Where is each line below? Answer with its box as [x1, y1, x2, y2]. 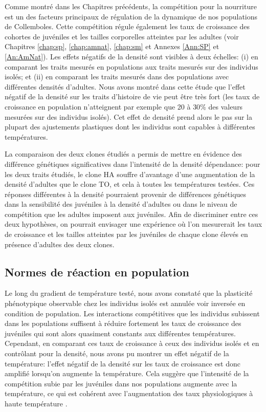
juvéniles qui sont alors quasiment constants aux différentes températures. [5, 328, 236, 338]
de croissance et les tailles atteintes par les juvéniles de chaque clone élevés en [5, 229, 248, 240]
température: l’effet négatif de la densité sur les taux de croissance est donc [5, 358, 241, 368]
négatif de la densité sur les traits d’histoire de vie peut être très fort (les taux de [5, 91, 260, 102]
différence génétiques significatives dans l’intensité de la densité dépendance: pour [5, 158, 260, 169]
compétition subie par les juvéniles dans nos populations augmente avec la [5, 378, 237, 388]
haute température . [5, 398, 68, 408]
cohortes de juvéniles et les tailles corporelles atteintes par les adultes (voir [5, 31, 239, 41]
